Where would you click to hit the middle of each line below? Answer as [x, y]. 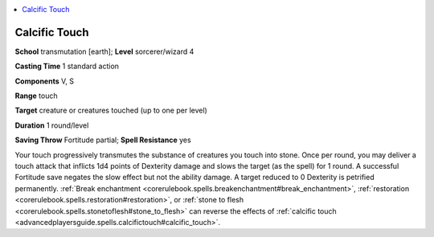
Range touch [36, 96]
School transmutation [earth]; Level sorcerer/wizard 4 [104, 51]
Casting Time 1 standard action [67, 66]
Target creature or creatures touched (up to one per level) [111, 110]
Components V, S [44, 81]
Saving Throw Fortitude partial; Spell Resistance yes [103, 140]
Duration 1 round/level [52, 125]
